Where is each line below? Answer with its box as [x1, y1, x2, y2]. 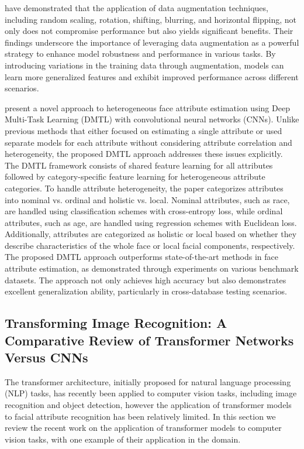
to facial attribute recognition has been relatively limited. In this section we [5, 410, 276, 422]
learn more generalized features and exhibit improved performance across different [5, 70, 299, 83]
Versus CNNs [5, 348, 88, 366]
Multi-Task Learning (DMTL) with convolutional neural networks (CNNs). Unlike [5, 113, 299, 125]
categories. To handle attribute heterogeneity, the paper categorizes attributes [5, 181, 284, 194]
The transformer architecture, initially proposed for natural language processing [5, 375, 291, 388]
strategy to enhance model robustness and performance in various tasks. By [5, 47, 276, 60]
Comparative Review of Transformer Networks [5, 331, 294, 349]
